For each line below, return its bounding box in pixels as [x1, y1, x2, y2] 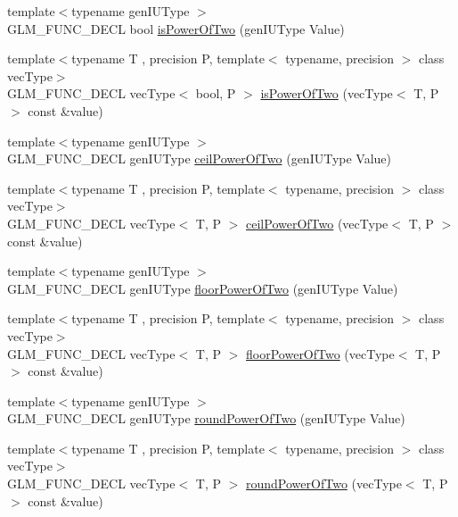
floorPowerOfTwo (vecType [246, 344, 395, 363]
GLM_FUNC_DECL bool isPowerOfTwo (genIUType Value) [7, 19, 345, 38]
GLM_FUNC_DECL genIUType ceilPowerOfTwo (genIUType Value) [7, 149, 392, 168]
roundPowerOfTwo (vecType [246, 474, 402, 493]
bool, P [195, 84, 236, 103]
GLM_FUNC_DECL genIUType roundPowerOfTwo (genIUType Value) [7, 409, 405, 428]
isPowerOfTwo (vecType [260, 84, 393, 103]
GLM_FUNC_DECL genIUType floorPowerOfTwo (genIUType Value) [7, 279, 398, 297]
